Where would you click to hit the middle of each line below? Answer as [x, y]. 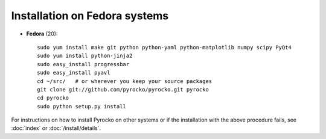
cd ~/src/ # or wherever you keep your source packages [125, 81]
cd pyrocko [53, 98]
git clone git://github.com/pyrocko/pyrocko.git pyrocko [123, 89]
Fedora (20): [42, 34]
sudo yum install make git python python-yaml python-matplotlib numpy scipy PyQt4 [165, 47]
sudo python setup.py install [82, 106]
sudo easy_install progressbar [83, 64]
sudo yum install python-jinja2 [85, 56]
